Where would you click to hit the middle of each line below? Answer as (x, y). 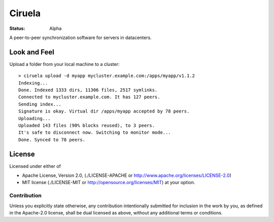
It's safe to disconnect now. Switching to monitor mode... (95, 133)
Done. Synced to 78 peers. (52, 140)
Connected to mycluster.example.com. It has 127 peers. (89, 97)
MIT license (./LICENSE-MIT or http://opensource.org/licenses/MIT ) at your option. (109, 182)
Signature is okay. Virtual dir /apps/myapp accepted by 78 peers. (104, 111)
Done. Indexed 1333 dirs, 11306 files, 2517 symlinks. (88, 90)
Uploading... (35, 118)
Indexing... (33, 83)
